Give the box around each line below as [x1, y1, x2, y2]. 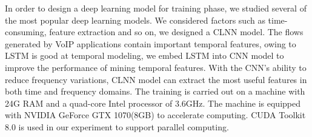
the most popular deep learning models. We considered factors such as [5, 13, 265, 26]
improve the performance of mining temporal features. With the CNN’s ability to [5, 61, 307, 73]
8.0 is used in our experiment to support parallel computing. [5, 120, 229, 133]
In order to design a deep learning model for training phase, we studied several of [5, 2, 307, 14]
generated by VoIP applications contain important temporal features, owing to [5, 37, 296, 50]
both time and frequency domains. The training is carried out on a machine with [5, 85, 305, 98]
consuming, [5, 25, 47, 38]
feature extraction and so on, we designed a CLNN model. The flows [49, 25, 304, 38]
